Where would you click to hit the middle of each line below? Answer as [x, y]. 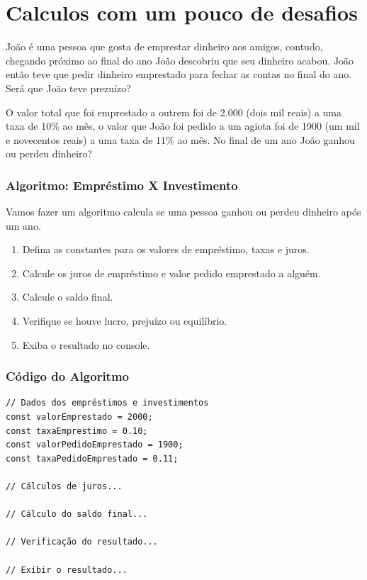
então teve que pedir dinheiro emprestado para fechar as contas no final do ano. [179, 74]
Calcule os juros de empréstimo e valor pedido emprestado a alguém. [171, 273]
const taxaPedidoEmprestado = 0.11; [92, 458]
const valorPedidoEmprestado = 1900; [95, 445]
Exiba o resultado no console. [86, 344]
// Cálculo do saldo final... [77, 514]
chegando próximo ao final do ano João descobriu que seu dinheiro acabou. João [180, 60]
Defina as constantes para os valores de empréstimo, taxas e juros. [166, 249]
